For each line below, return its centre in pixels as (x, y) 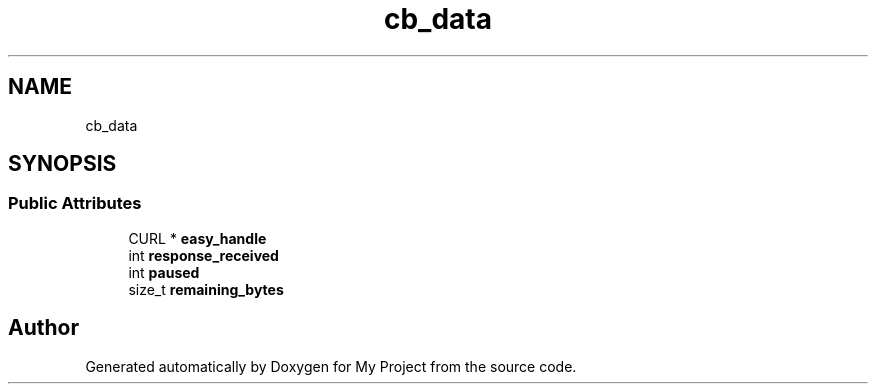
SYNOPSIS (62, 164)
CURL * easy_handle (197, 238)
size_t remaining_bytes (206, 289)
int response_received (203, 255)
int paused (164, 272)
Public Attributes (75, 203)
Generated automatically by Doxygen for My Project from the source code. (331, 366)
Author (43, 328)
